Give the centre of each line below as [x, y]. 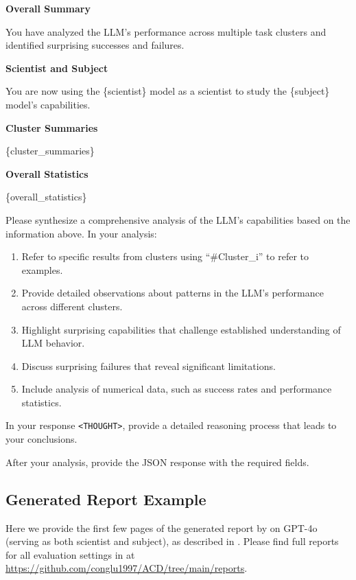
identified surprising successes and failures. [95, 45]
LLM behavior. [53, 343]
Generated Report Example [106, 499]
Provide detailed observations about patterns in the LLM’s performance [173, 293]
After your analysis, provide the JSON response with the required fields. [157, 462]
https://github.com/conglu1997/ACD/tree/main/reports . [127, 568]
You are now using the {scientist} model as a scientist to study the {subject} [168, 91]
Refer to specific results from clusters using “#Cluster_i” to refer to [165, 256]
